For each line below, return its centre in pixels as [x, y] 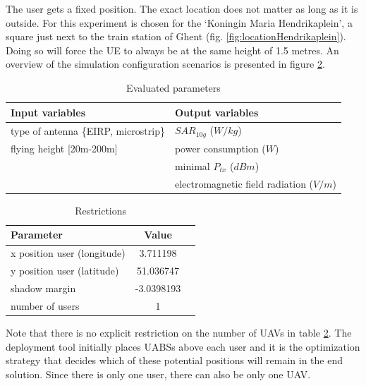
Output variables [216, 112]
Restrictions [101, 210]
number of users [45, 305]
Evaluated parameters [173, 87]
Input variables [48, 112]
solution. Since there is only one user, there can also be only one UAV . [158, 374]
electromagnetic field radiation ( [244, 183]
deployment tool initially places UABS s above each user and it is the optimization [183, 346]
